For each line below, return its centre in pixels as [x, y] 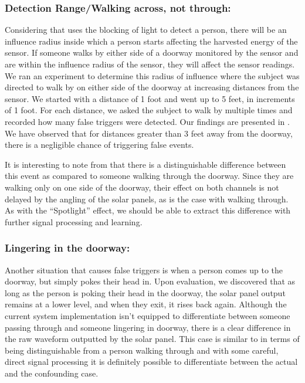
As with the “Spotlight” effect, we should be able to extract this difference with [148, 210]
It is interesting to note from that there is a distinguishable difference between [145, 164]
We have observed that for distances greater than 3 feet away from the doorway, [149, 133]
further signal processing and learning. [74, 221]
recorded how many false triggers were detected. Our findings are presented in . [147, 121]
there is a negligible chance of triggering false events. [99, 145]
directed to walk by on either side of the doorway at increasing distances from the [152, 87]
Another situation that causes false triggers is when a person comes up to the [144, 270]
